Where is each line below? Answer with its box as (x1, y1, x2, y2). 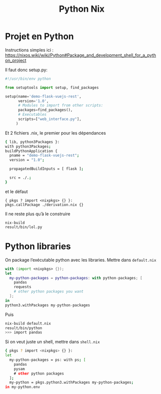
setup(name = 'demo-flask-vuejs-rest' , (5, 94, 82, 99)
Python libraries (5, 241, 72, 252)
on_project (5, 57, 27, 63)
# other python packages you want (14, 289, 84, 294)
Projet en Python (5, 31, 74, 42)
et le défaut (5, 188, 28, 194)
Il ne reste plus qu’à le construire (5, 211, 71, 217)
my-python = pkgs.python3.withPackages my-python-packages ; (9, 380, 134, 385)
